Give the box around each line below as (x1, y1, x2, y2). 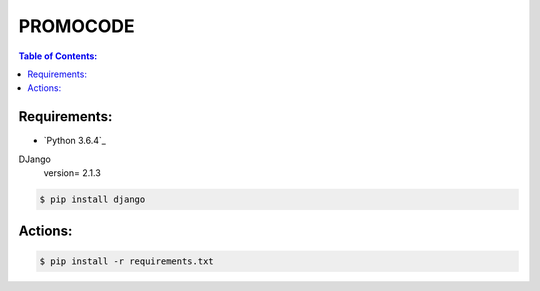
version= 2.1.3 (43, 167, 102, 179)
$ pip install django (39, 194, 146, 205)
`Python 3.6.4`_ (43, 135, 107, 147)
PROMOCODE (18, 15, 135, 37)
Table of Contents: (18, 50, 98, 62)
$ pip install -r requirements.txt (39, 255, 214, 267)
